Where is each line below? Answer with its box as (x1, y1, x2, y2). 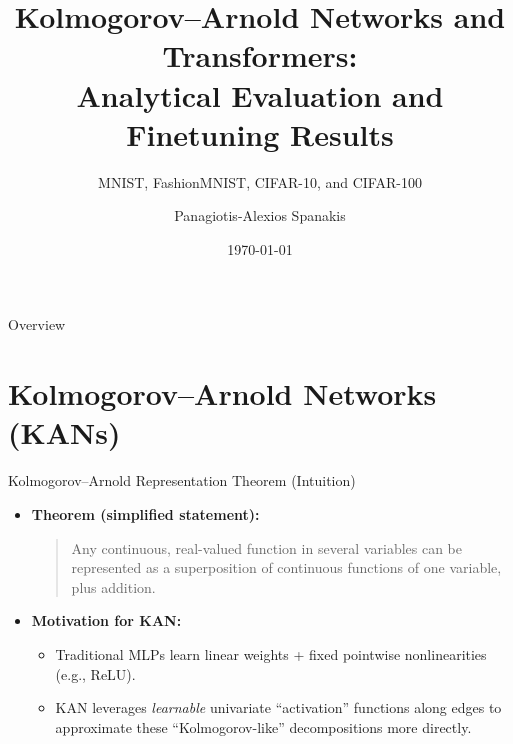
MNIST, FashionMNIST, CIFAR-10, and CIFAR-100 (98, 171, 422, 192)
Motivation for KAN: (31, 610, 182, 631)
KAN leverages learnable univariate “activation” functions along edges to (55, 697, 502, 718)
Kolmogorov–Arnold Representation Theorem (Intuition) (8, 470, 356, 491)
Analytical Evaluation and (76, 74, 444, 115)
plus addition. (71, 576, 156, 597)
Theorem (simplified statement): (31, 503, 260, 524)
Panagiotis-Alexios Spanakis (174, 205, 346, 226)
